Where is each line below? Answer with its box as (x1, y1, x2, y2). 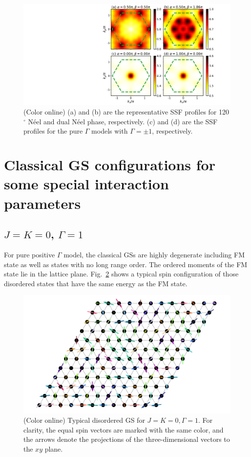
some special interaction (4, 174, 169, 194)
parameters (4, 193, 81, 213)
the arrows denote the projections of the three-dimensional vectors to (23, 434, 230, 444)
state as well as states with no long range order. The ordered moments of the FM (4, 259, 248, 269)
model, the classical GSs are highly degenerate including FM (63, 249, 245, 259)
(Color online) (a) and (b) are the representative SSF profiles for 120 (23, 107, 229, 117)
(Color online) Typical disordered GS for (23, 415, 145, 425)
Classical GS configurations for (4, 155, 215, 175)
